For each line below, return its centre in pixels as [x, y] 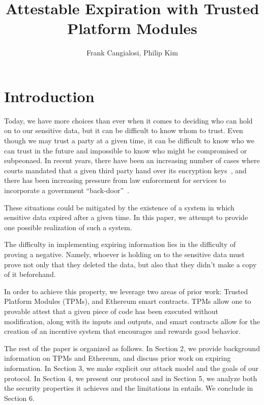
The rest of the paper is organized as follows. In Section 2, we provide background [132, 348]
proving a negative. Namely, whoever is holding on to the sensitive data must [124, 254]
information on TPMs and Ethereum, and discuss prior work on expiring [118, 358]
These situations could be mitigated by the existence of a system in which [119, 207]
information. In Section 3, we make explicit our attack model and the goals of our [131, 368]
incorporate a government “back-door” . [67, 190]
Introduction [49, 96]
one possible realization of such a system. [68, 227]
